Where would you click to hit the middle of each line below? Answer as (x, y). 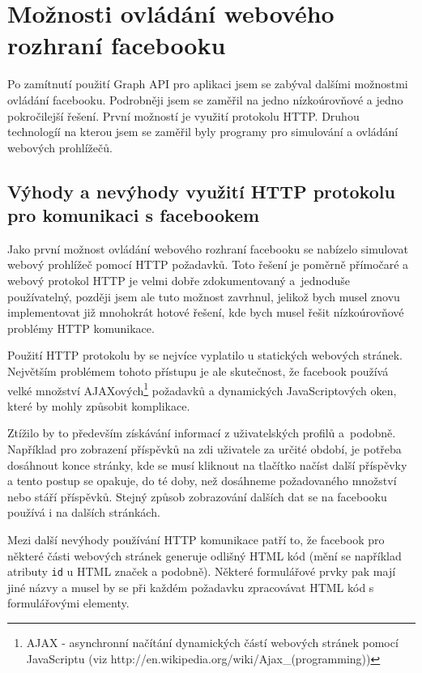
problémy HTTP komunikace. (81, 328)
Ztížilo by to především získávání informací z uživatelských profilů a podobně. (202, 433)
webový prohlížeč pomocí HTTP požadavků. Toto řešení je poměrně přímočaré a (208, 264)
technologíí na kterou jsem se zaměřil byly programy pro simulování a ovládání (203, 132)
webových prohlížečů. (60, 147)
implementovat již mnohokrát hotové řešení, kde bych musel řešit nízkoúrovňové (206, 312)
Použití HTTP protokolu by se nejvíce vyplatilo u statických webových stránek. (205, 355)
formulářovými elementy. (68, 603)
